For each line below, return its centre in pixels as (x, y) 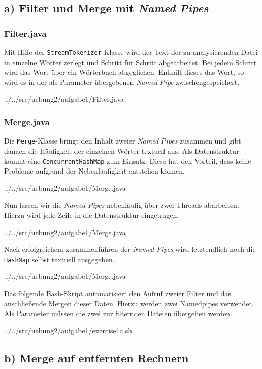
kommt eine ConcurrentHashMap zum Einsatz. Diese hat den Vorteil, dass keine (128, 161)
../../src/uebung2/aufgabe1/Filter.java (64, 99)
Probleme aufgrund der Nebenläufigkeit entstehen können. (94, 171)
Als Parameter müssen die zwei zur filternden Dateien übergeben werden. (118, 313)
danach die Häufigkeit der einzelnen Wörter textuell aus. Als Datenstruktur (122, 150)
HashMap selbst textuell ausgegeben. (59, 259)
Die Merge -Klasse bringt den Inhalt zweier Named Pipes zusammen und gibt (123, 141)
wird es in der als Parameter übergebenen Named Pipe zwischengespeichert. (122, 82)
